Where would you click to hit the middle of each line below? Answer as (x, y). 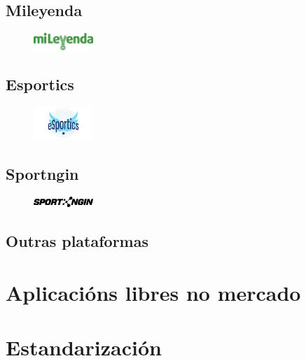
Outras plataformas (77, 240)
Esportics (40, 84)
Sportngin (42, 174)
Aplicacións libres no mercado (153, 292)
